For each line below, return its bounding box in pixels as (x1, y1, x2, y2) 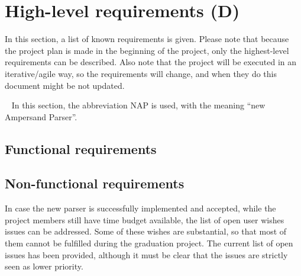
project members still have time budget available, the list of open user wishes (5, 213, 284, 226)
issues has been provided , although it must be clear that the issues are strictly (5, 248, 288, 261)
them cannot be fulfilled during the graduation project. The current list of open (5, 237, 293, 249)
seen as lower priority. (5, 260, 83, 272)
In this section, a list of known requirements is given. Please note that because (5, 33, 289, 45)
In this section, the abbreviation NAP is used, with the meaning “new (11, 99, 266, 111)
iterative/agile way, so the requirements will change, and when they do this (5, 67, 277, 79)
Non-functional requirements (5, 174, 185, 192)
